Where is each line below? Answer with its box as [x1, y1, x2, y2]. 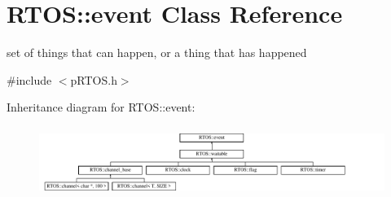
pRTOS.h [70, 71, 117, 88]
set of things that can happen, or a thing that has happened [7, 44, 307, 61]
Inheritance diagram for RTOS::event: [7, 98, 195, 116]
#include [7, 71, 52, 88]
